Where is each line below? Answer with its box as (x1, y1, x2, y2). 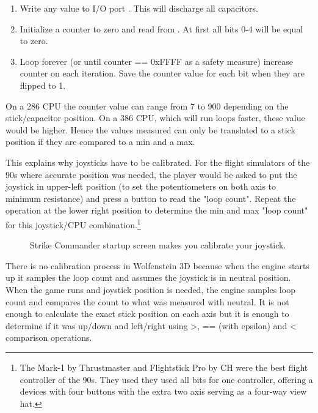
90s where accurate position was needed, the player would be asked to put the (5, 168, 297, 180)
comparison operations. (5, 331, 92, 344)
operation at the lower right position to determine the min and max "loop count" (5, 204, 308, 217)
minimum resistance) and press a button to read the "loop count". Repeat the (5, 192, 296, 204)
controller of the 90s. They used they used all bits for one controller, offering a (20, 373, 313, 385)
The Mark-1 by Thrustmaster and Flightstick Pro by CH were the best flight (20, 360, 308, 373)
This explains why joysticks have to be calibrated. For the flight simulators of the (5, 155, 310, 168)
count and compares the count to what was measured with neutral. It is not (5, 295, 289, 308)
